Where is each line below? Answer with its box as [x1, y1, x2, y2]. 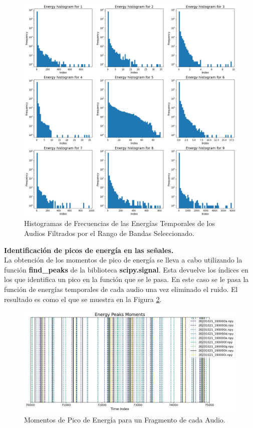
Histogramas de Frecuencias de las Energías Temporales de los [24, 218, 215, 228]
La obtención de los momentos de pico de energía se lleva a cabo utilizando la [4, 254, 242, 265]
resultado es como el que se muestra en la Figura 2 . [4, 293, 162, 304]
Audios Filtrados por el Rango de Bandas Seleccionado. [24, 228, 194, 238]
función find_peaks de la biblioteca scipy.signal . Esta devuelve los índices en [4, 264, 248, 274]
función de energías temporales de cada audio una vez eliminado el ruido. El [4, 283, 238, 294]
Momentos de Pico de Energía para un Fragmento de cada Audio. [24, 414, 225, 424]
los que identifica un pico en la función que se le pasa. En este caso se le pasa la [4, 274, 249, 284]
